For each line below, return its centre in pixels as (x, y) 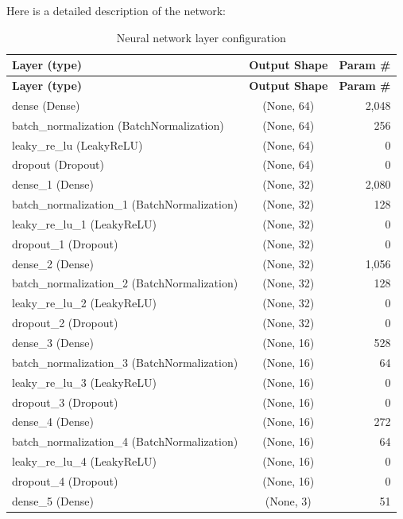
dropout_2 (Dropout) (65, 323)
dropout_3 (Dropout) (65, 402)
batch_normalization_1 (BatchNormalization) (125, 204)
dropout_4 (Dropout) (65, 480)
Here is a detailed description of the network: (116, 10)
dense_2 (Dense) (53, 263)
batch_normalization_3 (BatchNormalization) (125, 362)
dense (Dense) (46, 105)
